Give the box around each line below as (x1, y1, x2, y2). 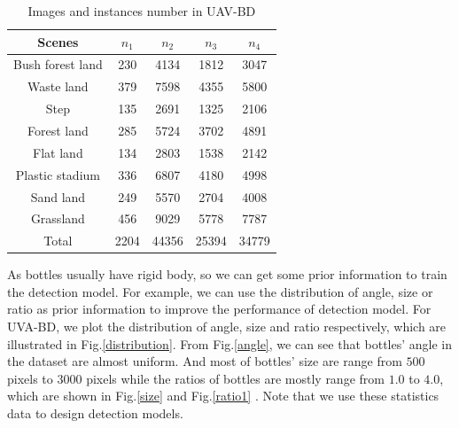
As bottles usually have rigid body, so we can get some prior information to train (7, 265, 447, 284)
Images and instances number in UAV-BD (27, 2, 256, 19)
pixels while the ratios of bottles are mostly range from (86, 369, 385, 387)
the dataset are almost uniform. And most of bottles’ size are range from (7, 352, 402, 370)
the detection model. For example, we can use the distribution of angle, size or (7, 282, 433, 300)
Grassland (30, 209, 85, 228)
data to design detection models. (7, 404, 183, 423)
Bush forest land (13, 55, 103, 74)
